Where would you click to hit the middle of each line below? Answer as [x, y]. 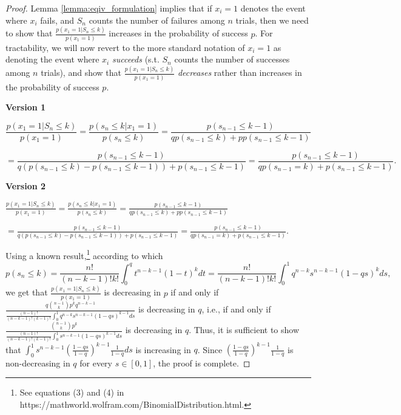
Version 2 [26, 185]
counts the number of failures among [157, 20]
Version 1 [26, 107]
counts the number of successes [232, 59]
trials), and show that [81, 73]
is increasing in [163, 349]
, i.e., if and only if [236, 309]
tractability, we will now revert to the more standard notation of [125, 47]
